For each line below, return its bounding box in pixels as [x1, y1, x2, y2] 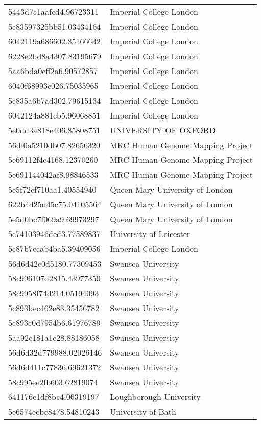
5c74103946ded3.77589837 [8, 228, 101, 240]
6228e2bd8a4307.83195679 [8, 50, 101, 62]
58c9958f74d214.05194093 [8, 287, 99, 299]
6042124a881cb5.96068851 [8, 109, 101, 121]
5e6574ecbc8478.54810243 [8, 406, 100, 417]
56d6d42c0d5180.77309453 [8, 257, 102, 269]
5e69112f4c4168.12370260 [8, 154, 98, 166]
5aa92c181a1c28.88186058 [8, 332, 100, 343]
